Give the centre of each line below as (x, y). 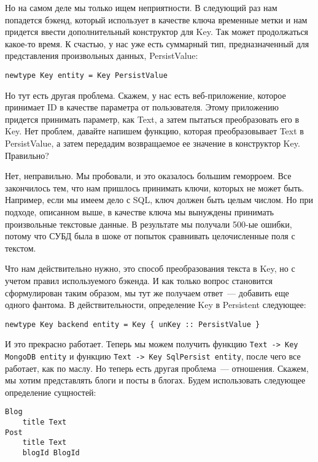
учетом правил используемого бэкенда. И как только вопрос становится (139, 280)
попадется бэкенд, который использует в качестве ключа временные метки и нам (156, 19)
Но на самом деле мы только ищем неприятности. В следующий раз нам (141, 7)
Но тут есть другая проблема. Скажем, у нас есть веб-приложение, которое (145, 95)
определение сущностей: (51, 392)
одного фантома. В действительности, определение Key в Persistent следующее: (156, 305)
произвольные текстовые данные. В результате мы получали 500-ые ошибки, (149, 224)
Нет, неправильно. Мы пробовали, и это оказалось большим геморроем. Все (148, 176)
